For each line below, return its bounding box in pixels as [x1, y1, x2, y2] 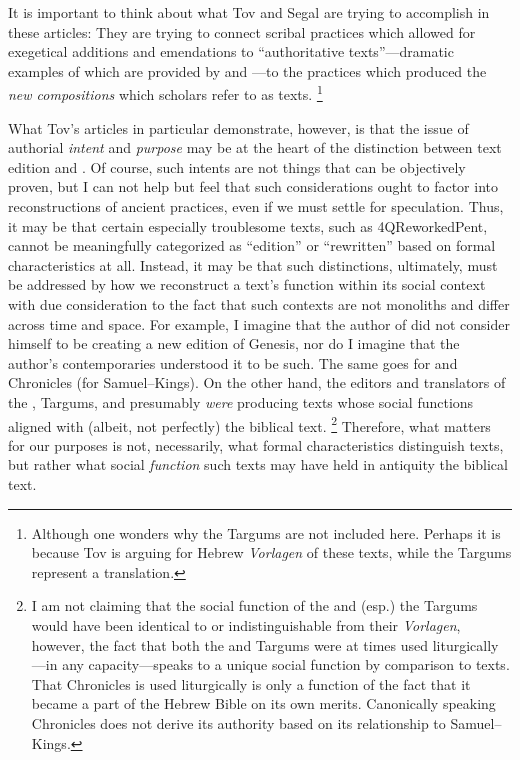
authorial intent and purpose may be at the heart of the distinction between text [8, 137, 502, 158]
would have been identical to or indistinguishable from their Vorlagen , [31, 614, 461, 635]
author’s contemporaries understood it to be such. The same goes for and [8, 352, 458, 373]
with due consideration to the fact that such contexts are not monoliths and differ [8, 293, 510, 314]
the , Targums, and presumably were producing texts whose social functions [8, 391, 474, 412]
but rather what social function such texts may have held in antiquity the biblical [8, 454, 508, 475]
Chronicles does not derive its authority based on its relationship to [31, 712, 446, 733]
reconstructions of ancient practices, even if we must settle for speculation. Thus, [8, 196, 504, 216]
